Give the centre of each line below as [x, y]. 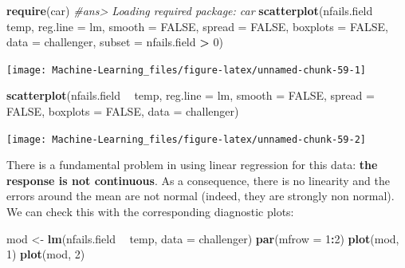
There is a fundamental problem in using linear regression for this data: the [192, 165]
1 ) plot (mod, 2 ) [46, 254]
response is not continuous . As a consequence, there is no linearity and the [198, 180]
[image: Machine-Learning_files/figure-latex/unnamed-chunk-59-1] [187, 70]
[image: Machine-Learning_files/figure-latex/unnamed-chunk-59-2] [187, 139]
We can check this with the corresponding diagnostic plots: [150, 212]
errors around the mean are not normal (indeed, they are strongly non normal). [201, 196]
